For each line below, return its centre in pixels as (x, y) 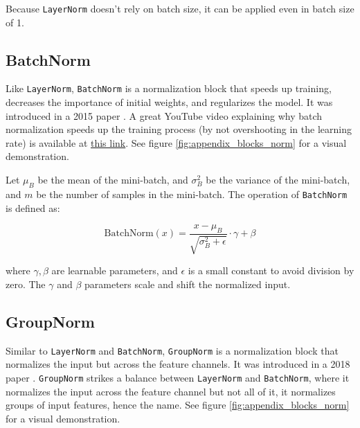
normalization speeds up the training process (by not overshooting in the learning (179, 129)
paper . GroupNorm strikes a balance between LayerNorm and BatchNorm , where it (178, 377)
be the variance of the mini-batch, (278, 180)
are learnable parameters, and (115, 270)
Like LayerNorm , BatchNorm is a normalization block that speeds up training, (169, 88)
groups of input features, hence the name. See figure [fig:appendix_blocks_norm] (178, 405)
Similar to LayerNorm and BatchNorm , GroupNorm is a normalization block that (172, 350)
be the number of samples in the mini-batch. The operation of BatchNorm (192, 194)
